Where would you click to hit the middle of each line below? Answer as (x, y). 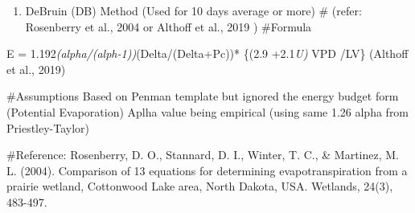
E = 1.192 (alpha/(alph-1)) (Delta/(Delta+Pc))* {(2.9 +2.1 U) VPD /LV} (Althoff (207, 53)
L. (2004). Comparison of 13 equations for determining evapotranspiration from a (207, 170)
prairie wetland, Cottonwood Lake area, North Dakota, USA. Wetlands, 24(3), (200, 186)
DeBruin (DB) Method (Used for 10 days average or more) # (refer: (193, 10)
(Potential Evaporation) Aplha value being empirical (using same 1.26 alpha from (208, 111)
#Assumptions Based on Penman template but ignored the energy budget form (203, 96)
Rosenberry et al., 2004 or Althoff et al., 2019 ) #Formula (168, 26)
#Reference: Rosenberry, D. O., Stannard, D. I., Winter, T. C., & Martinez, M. (203, 155)
